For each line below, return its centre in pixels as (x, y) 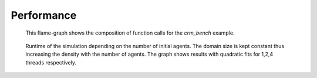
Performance (44, 15)
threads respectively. (51, 62)
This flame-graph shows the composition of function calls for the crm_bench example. (130, 33)
